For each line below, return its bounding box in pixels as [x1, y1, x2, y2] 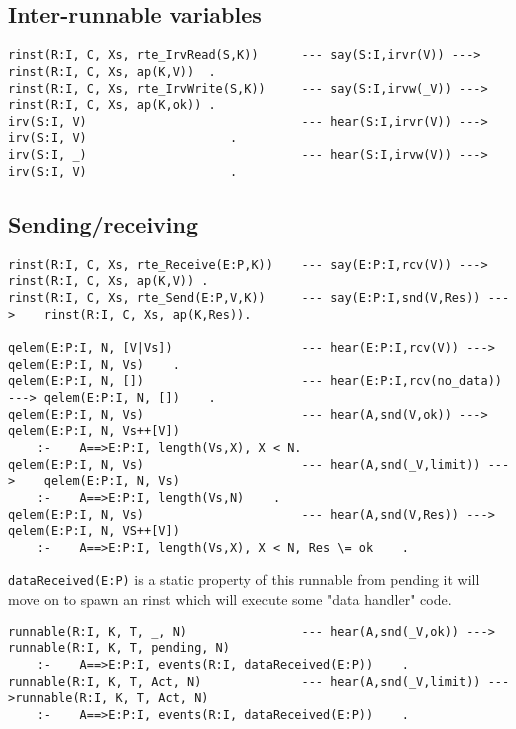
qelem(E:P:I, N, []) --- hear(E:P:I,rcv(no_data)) [8, 374, 502, 389]
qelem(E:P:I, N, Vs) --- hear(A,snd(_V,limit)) [8, 457, 481, 472]
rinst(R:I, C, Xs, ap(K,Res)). [43, 307, 252, 322]
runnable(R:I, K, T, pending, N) [8, 641, 230, 656]
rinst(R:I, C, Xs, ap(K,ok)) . [8, 98, 216, 113]
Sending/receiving [8, 208, 199, 239]
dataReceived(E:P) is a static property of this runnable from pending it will [8, 569, 480, 590]
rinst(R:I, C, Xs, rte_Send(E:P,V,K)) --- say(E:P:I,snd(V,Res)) [8, 290, 481, 305]
